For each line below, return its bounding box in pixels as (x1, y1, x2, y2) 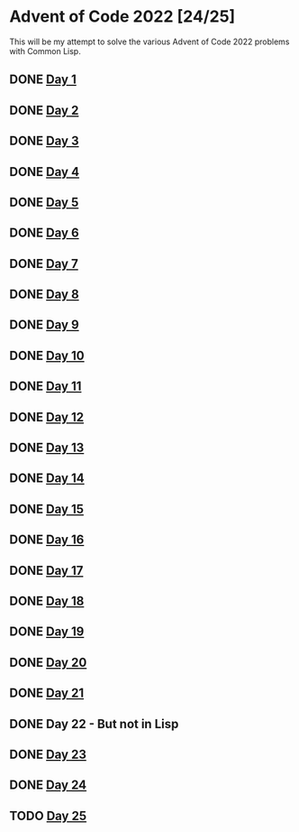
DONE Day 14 (9, 471, 85, 486)
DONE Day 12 (9, 409, 84, 425)
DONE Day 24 (9, 778, 87, 793)
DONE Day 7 (9, 255, 78, 272)
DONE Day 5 (9, 194, 79, 209)
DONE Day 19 (9, 624, 85, 640)
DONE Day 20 (9, 654, 87, 670)
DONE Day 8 (9, 287, 79, 302)
